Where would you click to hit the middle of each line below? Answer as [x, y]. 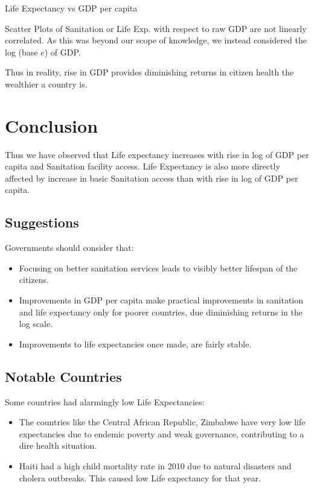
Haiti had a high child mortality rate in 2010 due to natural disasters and [155, 466]
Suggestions [42, 222]
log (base [21, 52]
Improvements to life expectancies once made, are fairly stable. [135, 344]
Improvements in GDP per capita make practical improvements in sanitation [161, 300]
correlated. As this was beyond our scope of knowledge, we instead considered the [156, 40]
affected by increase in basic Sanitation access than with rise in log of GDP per [152, 178]
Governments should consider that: [69, 248]
